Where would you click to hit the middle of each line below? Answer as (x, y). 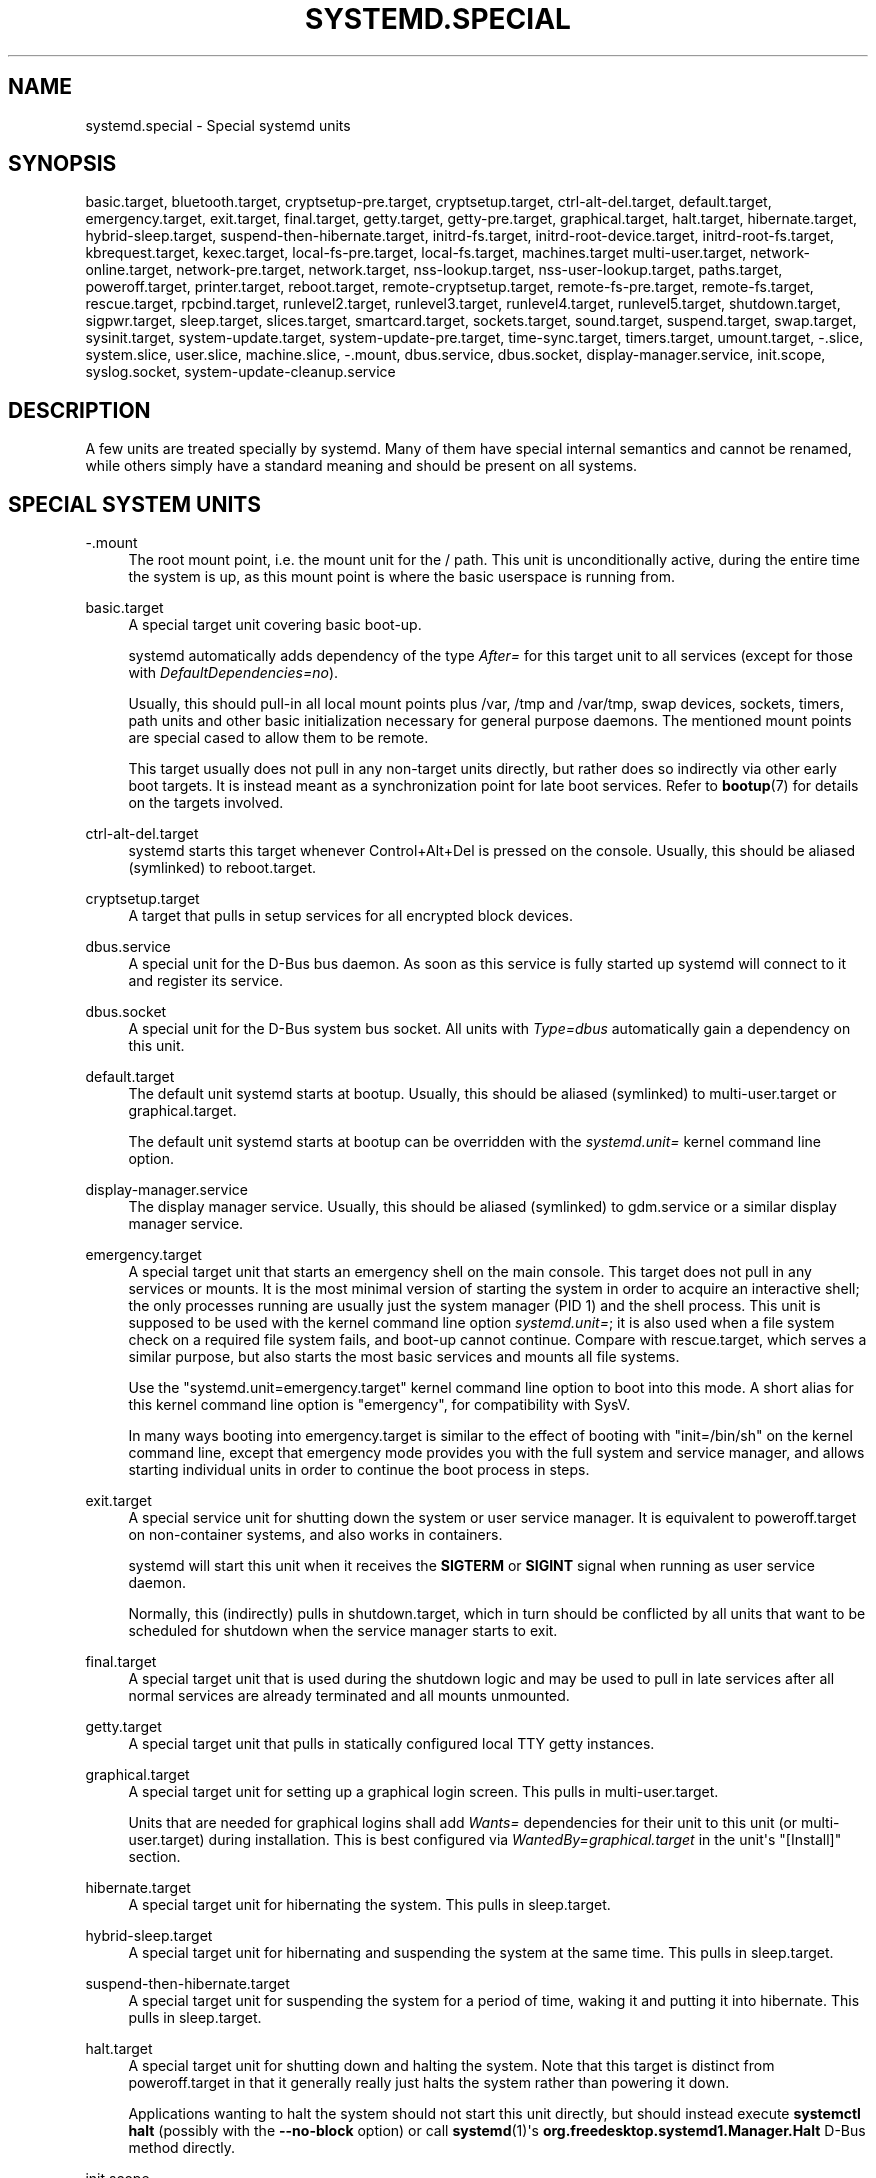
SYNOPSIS (62, 164)
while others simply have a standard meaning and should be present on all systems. (361, 466)
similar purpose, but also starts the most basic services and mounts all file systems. (404, 1357)
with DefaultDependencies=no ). (233, 673)
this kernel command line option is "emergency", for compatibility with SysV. (379, 1405)
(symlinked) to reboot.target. (222, 868)
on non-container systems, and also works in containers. (315, 1535)
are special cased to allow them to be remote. (278, 738)
